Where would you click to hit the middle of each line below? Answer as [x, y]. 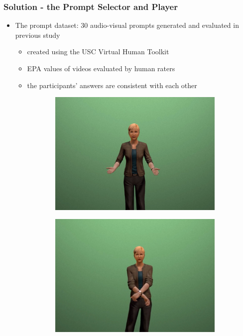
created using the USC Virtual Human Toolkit [98, 52]
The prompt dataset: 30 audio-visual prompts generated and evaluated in [127, 25]
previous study [38, 35]
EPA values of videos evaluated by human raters [101, 68]
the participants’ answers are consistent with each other [112, 85]
